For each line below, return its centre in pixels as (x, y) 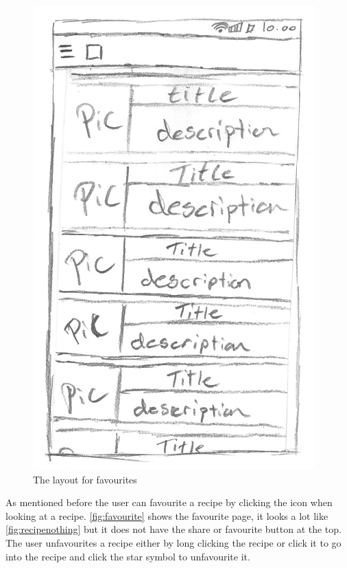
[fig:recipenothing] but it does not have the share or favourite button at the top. (173, 529)
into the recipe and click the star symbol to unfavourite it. (128, 556)
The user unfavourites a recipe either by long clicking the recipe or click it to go (173, 542)
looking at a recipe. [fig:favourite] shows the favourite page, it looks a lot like (167, 515)
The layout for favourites (85, 479)
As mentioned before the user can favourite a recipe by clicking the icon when (169, 502)
